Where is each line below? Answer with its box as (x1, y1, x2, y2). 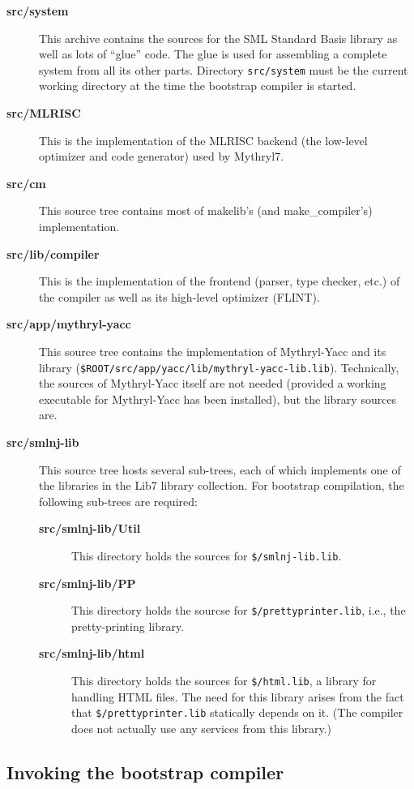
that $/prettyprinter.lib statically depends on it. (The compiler (71, 704, 403, 721)
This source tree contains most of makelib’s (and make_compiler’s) (39, 202, 373, 219)
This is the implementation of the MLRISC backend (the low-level (39, 131, 368, 148)
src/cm (6, 174, 46, 191)
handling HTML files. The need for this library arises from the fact (71, 688, 404, 705)
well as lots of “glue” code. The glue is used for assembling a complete (39, 45, 387, 62)
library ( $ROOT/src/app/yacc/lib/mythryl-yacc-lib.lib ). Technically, (39, 358, 399, 375)
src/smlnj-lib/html (39, 645, 145, 662)
